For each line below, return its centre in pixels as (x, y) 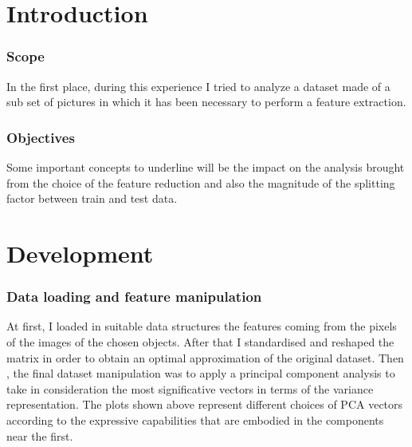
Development (80, 253)
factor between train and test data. (92, 198)
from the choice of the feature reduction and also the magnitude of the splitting (201, 182)
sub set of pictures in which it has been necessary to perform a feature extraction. (206, 102)
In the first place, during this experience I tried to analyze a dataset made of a (198, 86)
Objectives (41, 137)
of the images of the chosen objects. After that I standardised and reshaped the (200, 341)
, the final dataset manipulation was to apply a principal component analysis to (201, 373)
